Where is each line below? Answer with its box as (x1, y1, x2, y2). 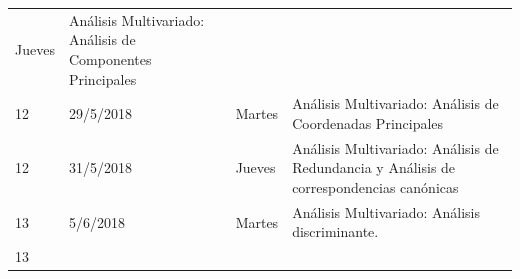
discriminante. (292, 221, 379, 242)
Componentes (68, 48, 152, 69)
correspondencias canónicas (292, 177, 459, 197)
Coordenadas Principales (292, 112, 444, 133)
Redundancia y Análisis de (292, 157, 456, 178)
